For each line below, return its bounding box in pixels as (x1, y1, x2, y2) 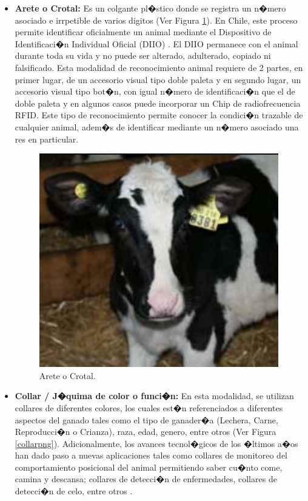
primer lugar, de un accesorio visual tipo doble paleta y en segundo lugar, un (15, 73, 301, 86)
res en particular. (15, 132, 79, 145)
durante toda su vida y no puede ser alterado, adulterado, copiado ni (15, 49, 271, 62)
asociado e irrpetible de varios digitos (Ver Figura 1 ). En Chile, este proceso (15, 13, 298, 26)
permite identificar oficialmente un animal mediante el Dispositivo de (15, 25, 272, 38)
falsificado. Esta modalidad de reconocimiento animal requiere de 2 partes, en (15, 61, 303, 73)
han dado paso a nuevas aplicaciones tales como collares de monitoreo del (15, 449, 287, 462)
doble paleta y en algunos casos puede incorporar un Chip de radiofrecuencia (15, 96, 301, 109)
